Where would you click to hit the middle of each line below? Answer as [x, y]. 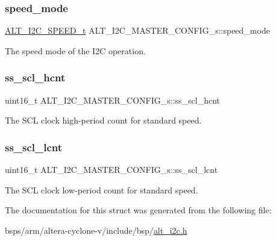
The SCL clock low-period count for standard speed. [102, 189]
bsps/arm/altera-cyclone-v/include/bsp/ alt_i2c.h [96, 230]
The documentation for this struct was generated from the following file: [138, 210]
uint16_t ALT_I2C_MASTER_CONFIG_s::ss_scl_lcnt [111, 170]
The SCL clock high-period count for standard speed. [103, 120]
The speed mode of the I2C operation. [75, 50]
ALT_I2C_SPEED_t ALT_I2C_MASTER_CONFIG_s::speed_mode [137, 30]
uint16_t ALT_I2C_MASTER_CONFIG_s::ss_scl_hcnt [113, 100]
